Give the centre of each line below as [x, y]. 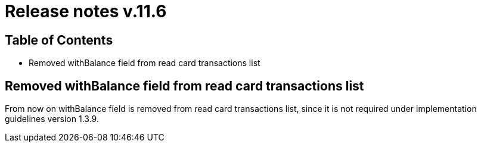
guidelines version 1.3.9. [52, 119]
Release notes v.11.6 [86, 11]
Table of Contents [59, 40]
